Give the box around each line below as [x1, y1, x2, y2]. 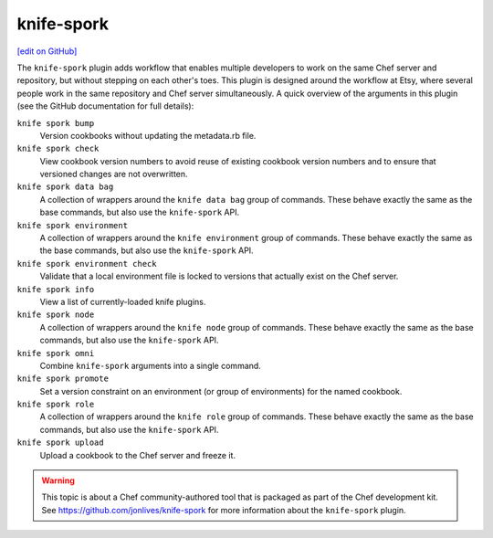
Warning [41, 475, 75, 486]
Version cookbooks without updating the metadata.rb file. [39, 130, 257, 141]
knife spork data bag [16, 182, 114, 192]
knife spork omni [16, 348, 95, 358]
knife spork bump [16, 118, 95, 128]
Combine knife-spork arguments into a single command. [39, 360, 262, 371]
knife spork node [16, 310, 95, 320]
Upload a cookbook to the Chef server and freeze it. [39, 449, 236, 460]
